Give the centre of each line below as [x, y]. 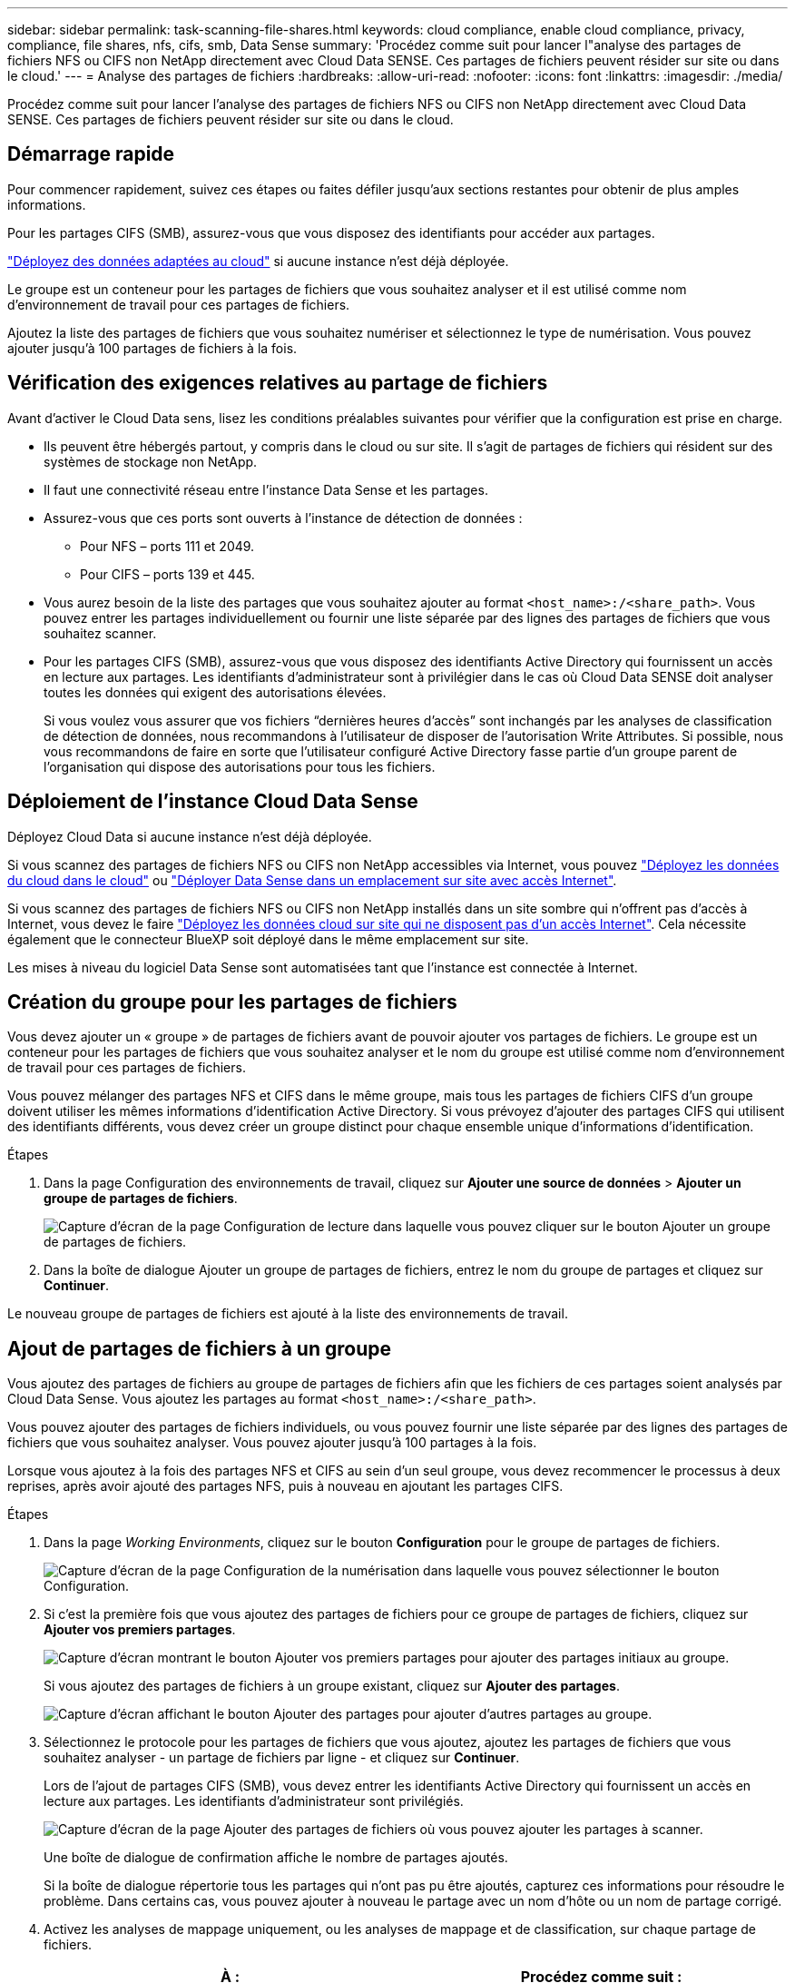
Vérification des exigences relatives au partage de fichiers [278, 383]
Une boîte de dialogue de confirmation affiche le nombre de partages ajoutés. [276, 1858]
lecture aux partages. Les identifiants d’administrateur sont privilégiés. [254, 1801]
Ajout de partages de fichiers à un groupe [199, 1348]
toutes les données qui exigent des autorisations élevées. [215, 692]
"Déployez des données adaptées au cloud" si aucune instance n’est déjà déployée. [258, 261]
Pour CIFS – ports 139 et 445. [167, 574]
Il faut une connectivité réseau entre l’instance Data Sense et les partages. [266, 489]
